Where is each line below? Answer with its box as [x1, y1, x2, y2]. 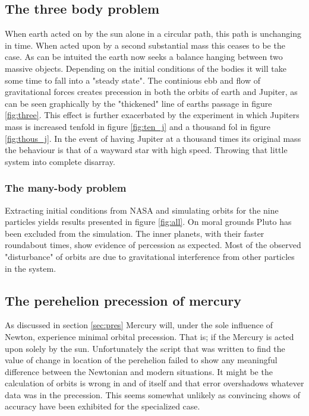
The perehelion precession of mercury [5, 291, 241, 309]
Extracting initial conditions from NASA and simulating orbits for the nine [5, 204, 279, 216]
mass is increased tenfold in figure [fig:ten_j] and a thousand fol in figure [5, 120, 271, 132]
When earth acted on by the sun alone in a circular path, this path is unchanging [5, 27, 301, 40]
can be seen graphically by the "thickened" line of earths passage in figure [5, 97, 272, 109]
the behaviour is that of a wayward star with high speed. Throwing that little [5, 144, 288, 156]
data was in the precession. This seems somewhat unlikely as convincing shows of [5, 388, 300, 401]
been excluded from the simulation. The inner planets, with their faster [5, 227, 264, 239]
